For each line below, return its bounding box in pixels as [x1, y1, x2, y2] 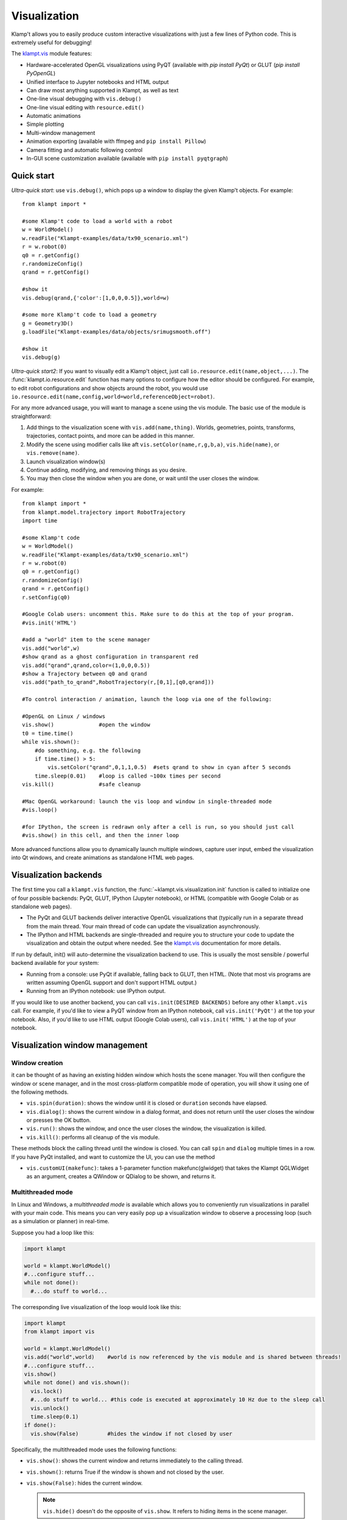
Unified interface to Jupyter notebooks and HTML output [26, 78, 170, 85]
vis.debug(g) [22, 354, 61, 361]
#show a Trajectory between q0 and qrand [22, 671, 147, 677]
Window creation [11, 1059, 63, 1067]
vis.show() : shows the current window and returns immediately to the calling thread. [26, 1457, 243, 1465]
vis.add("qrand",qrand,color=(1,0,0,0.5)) [22, 662, 151, 669]
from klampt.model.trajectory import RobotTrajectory [22, 508, 185, 516]
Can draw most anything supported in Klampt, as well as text [26, 86, 179, 94]
